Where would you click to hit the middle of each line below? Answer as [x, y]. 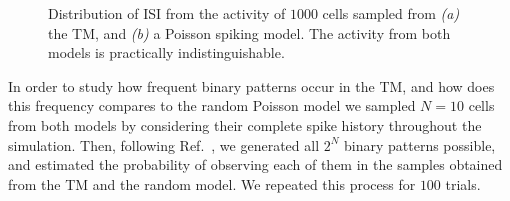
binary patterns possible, [420, 144]
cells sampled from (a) [391, 13]
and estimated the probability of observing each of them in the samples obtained [255, 164]
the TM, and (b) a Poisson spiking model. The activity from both [249, 32]
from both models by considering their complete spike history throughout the [245, 124]
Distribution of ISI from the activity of [167, 13]
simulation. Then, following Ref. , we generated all [164, 144]
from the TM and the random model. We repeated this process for [212, 183]
